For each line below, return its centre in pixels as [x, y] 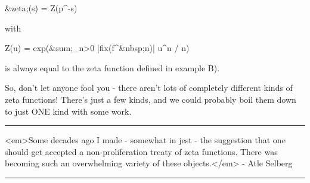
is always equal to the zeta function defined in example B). [112, 67]
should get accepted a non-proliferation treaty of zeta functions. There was [141, 151]
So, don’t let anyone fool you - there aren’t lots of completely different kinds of [149, 88]
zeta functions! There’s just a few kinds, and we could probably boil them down [151, 99]
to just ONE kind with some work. [68, 111]
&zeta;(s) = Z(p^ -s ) [41, 8]
